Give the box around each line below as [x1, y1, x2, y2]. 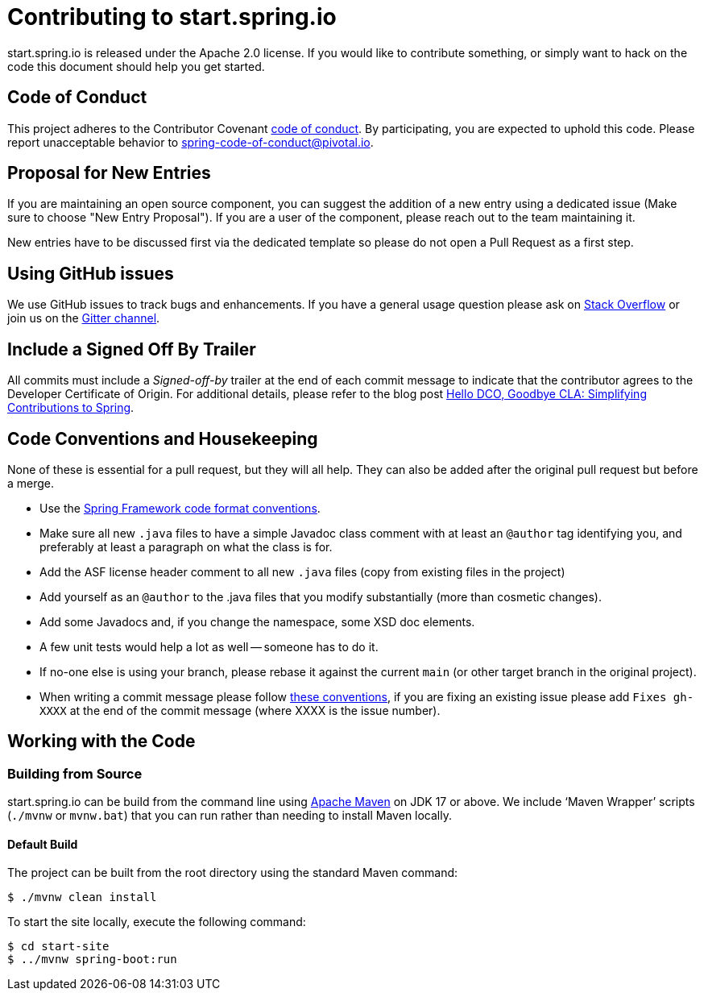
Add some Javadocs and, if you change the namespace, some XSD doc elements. [39, 614, 475, 629]
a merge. [7, 476, 55, 490]
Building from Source [7, 765, 143, 782]
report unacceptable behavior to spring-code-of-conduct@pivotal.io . [7, 135, 374, 149]
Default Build [7, 837, 78, 851]
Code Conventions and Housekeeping [7, 428, 318, 449]
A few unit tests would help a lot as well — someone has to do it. [39, 639, 379, 654]
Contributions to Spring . [7, 401, 135, 415]
